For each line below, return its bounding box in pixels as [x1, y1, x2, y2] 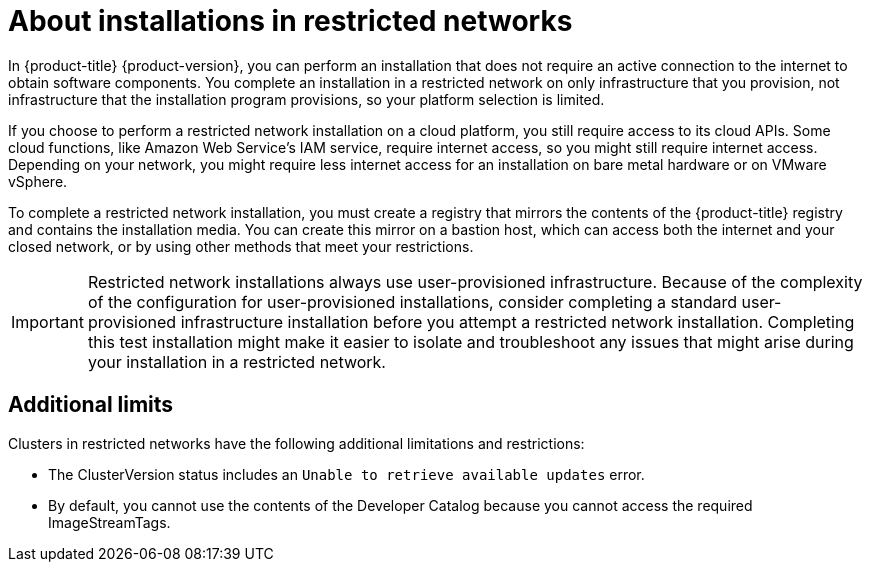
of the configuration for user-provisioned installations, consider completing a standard [87, 291, 737, 312]
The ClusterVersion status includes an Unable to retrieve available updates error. [48, 465, 645, 483]
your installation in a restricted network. [87, 351, 386, 372]
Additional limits [8, 392, 174, 418]
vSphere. [8, 172, 68, 190]
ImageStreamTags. [48, 513, 171, 531]
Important [11, 311, 84, 332]
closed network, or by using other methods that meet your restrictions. [8, 237, 474, 255]
